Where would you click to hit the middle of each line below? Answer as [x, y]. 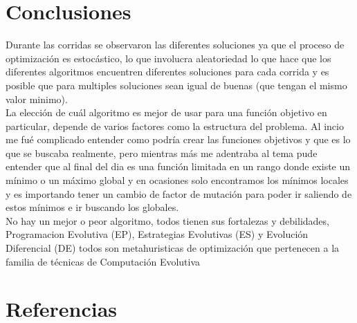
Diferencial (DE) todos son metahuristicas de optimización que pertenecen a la [173, 248]
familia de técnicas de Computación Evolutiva [103, 261]
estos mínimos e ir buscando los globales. [92, 207]
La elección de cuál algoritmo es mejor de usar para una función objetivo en [166, 112]
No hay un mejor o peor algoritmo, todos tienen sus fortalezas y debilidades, [167, 220]
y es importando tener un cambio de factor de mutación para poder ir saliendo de [179, 193]
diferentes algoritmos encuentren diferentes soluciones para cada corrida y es [167, 72]
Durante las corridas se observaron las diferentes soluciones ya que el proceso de [175, 45]
